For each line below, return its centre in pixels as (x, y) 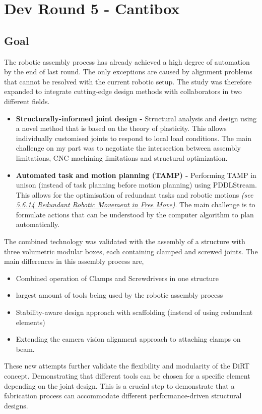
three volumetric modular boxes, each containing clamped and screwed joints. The (131, 251)
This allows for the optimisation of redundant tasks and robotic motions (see (135, 194)
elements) (30, 322)
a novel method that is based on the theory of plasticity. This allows (121, 128)
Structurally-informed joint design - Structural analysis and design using (136, 118)
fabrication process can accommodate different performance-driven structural (123, 396)
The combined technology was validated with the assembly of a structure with (125, 241)
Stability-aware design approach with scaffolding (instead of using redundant (134, 312)
